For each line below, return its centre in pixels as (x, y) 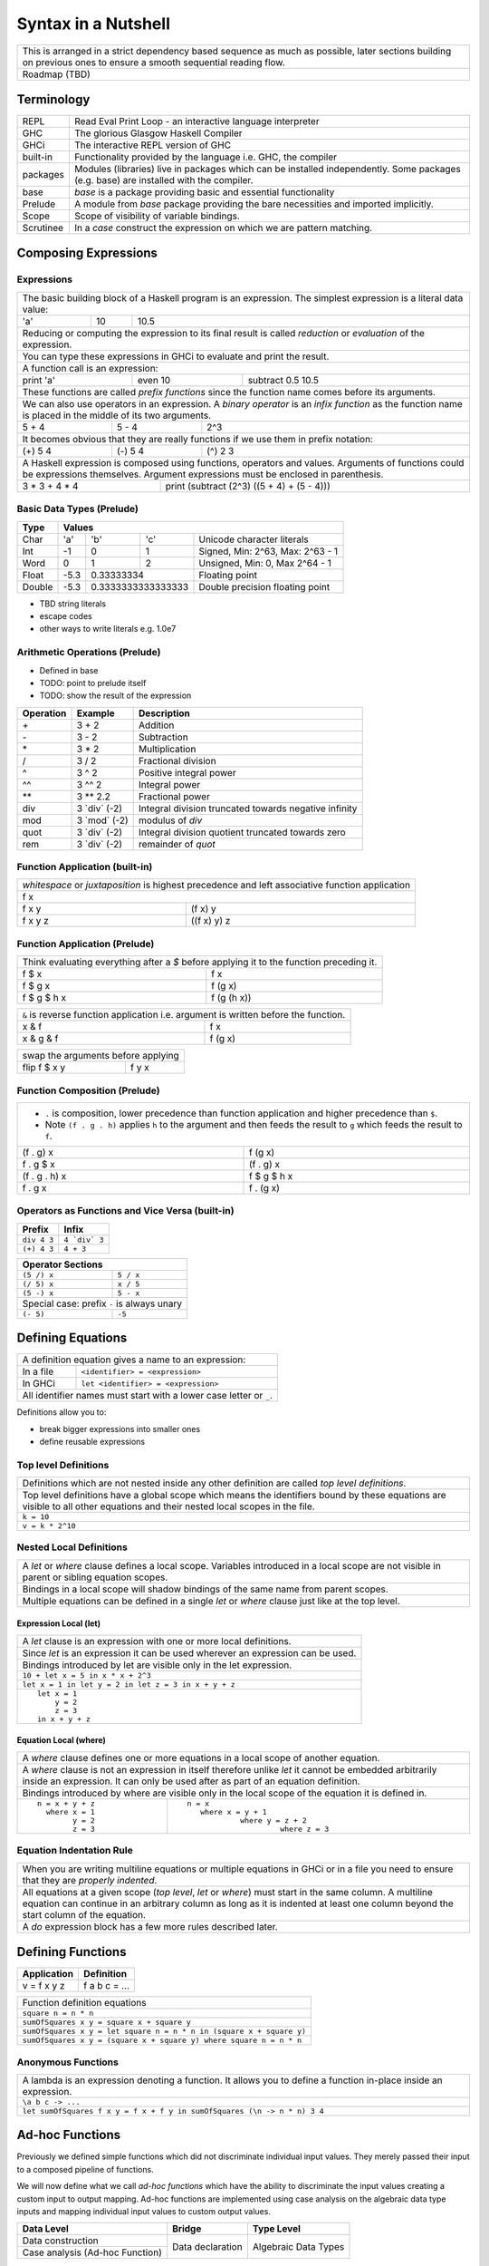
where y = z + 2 (273, 1821)
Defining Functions (72, 1952)
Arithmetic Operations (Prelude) (89, 653)
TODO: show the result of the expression (115, 696)
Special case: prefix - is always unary (102, 1303)
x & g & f (40, 1039)
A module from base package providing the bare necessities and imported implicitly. (254, 204)
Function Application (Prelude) (86, 944)
